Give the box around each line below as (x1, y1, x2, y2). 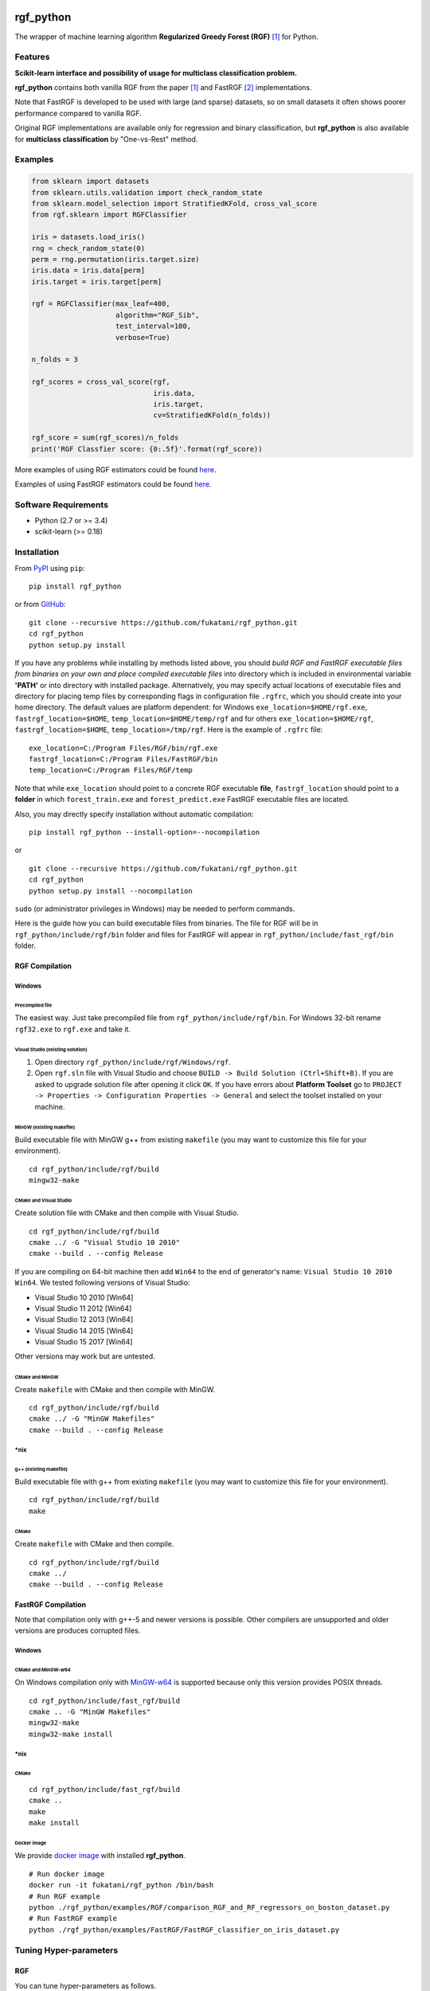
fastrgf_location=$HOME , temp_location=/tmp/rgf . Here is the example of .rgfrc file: (14, 725, 323, 734)
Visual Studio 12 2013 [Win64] (34, 1315, 134, 1324)
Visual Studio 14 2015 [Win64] (34, 1326, 134, 1336)
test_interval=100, (115, 322, 191, 331)
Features (14, 52, 50, 63)
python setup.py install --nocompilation (29, 886, 193, 895)
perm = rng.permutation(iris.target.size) (31, 255, 200, 264)
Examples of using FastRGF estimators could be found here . (14, 479, 212, 489)
